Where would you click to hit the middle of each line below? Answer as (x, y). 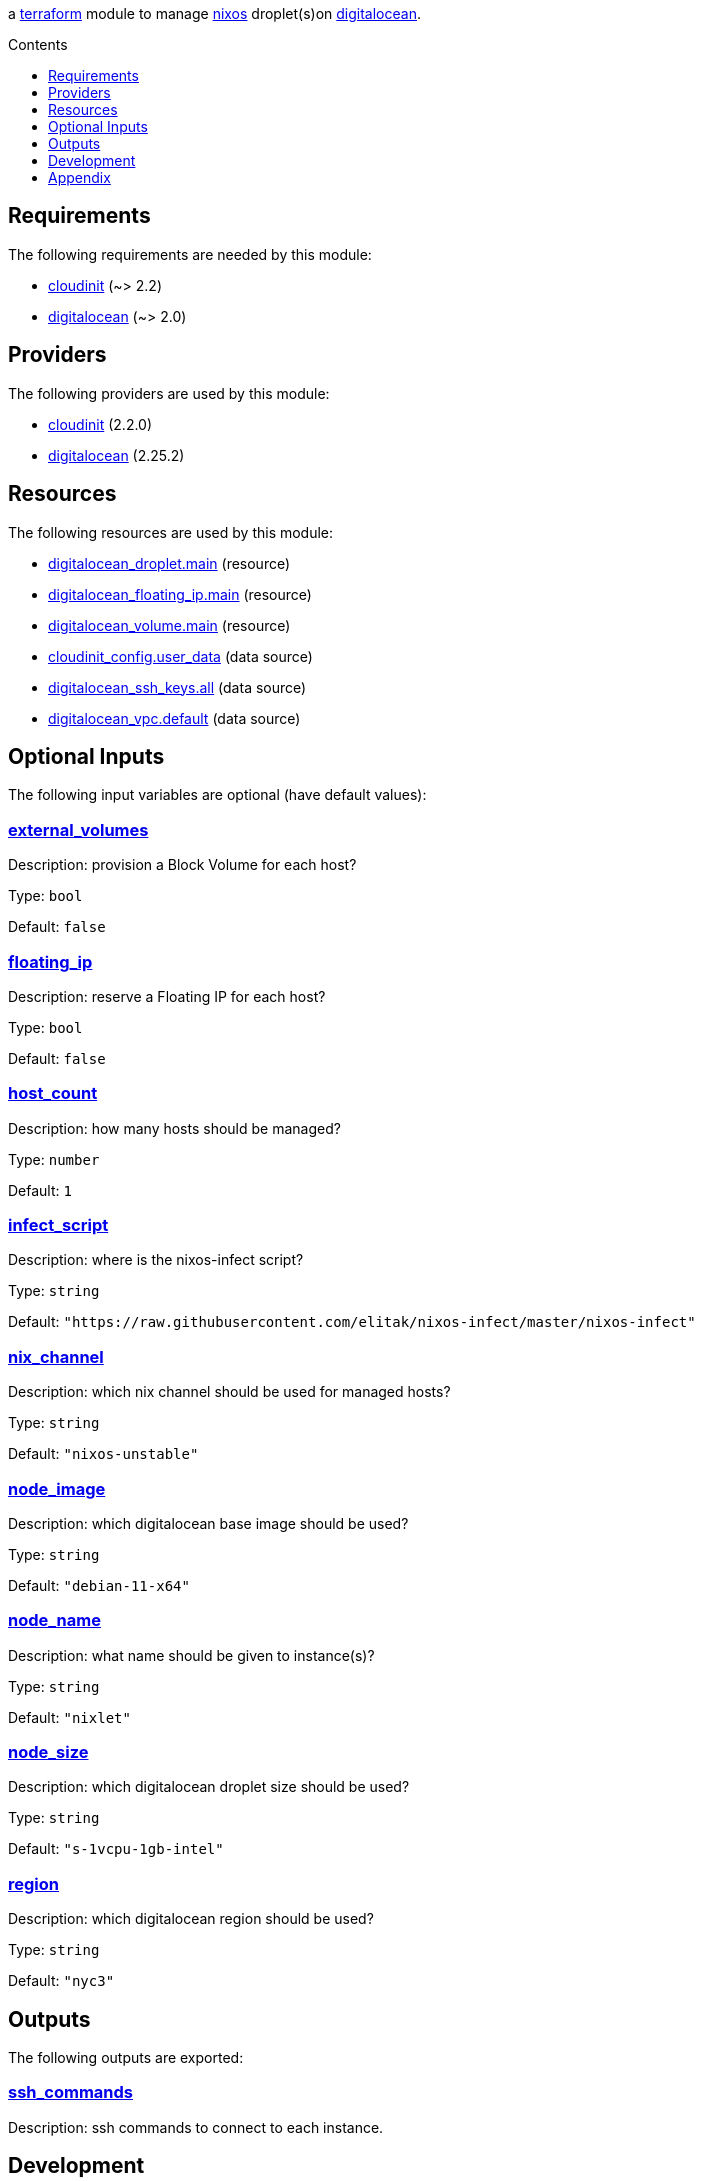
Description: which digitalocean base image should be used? (208, 1523)
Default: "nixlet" (69, 1717)
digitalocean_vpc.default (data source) (174, 718)
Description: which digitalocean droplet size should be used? (209, 1787)
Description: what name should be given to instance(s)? (191, 1655)
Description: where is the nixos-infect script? (156, 1260)
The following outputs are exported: (126, 2057)
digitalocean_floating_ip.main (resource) (180, 594)
